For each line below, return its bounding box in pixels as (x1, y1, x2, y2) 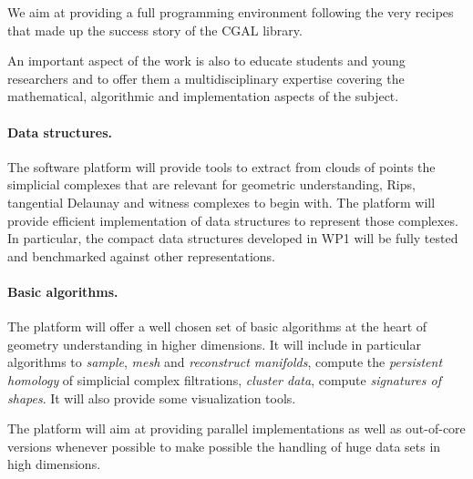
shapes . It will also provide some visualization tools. (7, 388, 296, 407)
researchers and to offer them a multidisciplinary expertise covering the (7, 68, 405, 87)
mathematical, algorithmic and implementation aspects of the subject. (7, 87, 399, 106)
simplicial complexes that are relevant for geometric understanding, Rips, (7, 175, 416, 194)
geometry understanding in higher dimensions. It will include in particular (7, 334, 421, 353)
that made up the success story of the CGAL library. (7, 20, 303, 39)
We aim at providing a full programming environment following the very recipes (7, 3, 454, 21)
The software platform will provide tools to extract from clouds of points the (7, 157, 436, 176)
